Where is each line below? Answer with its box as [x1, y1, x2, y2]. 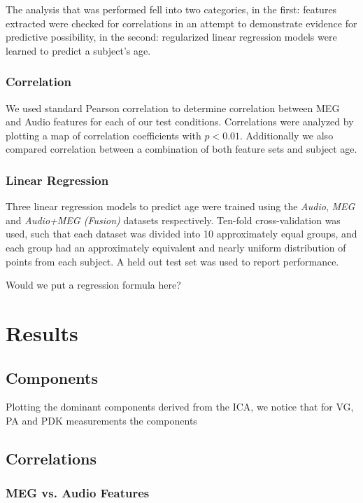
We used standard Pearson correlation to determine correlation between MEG [6, 100, 340, 115]
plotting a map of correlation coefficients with [6, 128, 201, 142]
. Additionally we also [240, 128, 334, 142]
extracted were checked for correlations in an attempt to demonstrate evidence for [6, 15, 357, 30]
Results [6, 318, 78, 347]
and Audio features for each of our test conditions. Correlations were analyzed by [6, 114, 354, 129]
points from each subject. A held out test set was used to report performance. [6, 254, 339, 268]
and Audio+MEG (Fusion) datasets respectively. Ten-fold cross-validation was [6, 212, 341, 227]
